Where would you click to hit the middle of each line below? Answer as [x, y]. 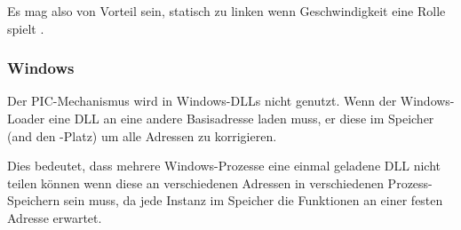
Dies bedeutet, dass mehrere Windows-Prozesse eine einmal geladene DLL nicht [224, 166]
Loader [26, 118]
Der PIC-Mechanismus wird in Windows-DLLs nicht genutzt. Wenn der [202, 101]
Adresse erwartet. [55, 217]
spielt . [26, 28]
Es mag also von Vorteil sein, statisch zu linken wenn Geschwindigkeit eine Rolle [227, 11]
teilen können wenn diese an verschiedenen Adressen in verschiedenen [195, 182]
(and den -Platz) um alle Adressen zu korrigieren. [142, 135]
